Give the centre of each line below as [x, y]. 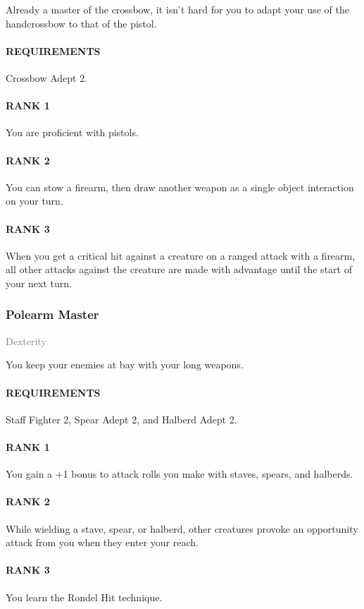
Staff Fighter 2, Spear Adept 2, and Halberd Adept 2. [121, 419]
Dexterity [26, 340]
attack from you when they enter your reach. [102, 542]
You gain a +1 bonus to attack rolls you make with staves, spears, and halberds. [180, 474]
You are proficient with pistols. [72, 132]
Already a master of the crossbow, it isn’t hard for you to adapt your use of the [177, 9]
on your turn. [34, 201]
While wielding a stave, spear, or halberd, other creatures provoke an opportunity [182, 528]
